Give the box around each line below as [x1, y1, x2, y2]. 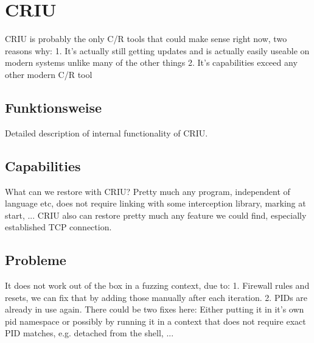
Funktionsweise [5, 97, 102, 116]
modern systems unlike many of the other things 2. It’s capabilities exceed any [5, 56, 298, 69]
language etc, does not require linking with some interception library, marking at [5, 197, 306, 210]
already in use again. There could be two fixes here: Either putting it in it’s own [5, 303, 304, 316]
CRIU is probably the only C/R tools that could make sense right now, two [5, 32, 287, 45]
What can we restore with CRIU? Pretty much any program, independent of [5, 185, 290, 197]
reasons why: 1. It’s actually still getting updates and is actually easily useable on [5, 44, 310, 57]
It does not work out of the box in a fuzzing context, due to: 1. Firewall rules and [5, 279, 310, 292]
